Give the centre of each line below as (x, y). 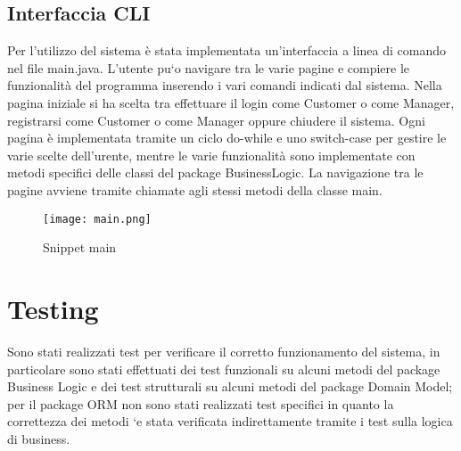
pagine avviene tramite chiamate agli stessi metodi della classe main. (195, 189)
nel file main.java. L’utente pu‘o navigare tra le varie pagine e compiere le (209, 67)
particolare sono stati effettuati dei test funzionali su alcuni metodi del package (224, 369)
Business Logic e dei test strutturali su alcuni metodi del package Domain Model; (230, 386)
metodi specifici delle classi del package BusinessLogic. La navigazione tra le (215, 172)
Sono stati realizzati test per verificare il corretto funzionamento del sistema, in (224, 351)
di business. (39, 438)
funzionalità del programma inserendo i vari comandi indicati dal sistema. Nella (225, 85)
